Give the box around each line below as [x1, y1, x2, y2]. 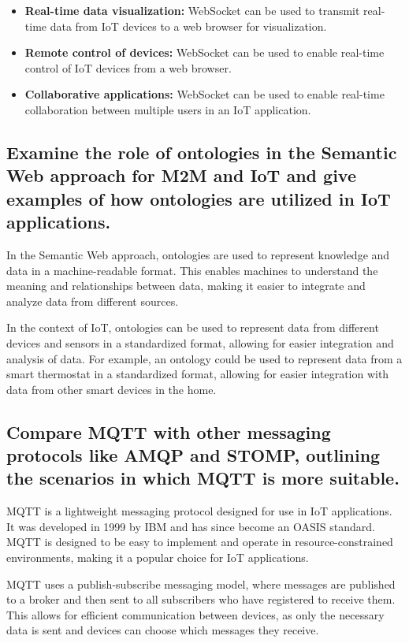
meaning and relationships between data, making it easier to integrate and [6, 277, 366, 294]
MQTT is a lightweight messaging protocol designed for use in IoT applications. [6, 503, 392, 519]
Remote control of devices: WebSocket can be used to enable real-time [24, 44, 385, 61]
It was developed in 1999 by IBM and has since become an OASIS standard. [6, 518, 375, 534]
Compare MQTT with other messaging [6, 419, 331, 444]
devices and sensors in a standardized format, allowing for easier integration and [6, 334, 394, 351]
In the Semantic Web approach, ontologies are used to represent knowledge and [6, 246, 390, 262]
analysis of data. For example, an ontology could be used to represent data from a [6, 350, 403, 366]
